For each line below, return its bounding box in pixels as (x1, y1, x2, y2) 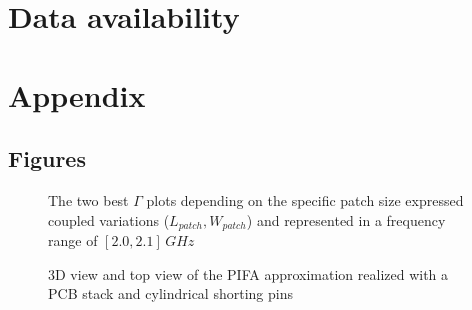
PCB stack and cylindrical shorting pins (48, 283, 293, 304)
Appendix (8, 74, 146, 115)
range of (48, 230, 98, 250)
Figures (8, 143, 86, 174)
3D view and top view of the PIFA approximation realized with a (48, 263, 449, 284)
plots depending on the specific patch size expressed (146, 189, 464, 210)
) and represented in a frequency (246, 209, 446, 230)
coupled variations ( (48, 209, 170, 230)
